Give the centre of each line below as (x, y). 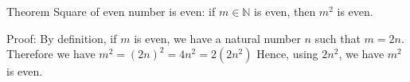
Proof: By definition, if (62, 38)
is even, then (285, 11)
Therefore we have (51, 54)
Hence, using (287, 54)
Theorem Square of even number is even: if (111, 11)
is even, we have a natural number (217, 38)
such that (338, 38)
